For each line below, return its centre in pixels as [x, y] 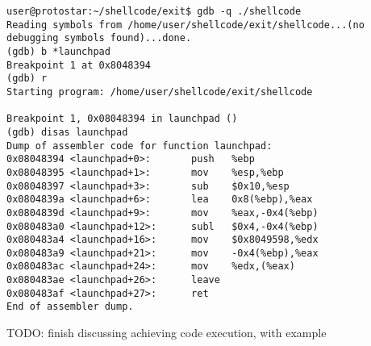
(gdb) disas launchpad [67, 132]
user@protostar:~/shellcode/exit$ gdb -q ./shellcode [154, 11]
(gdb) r [27, 79]
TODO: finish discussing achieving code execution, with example [167, 333]
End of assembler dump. [70, 307]
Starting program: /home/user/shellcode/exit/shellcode [160, 92]
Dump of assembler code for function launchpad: [140, 146]
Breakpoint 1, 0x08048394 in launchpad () [122, 119]
